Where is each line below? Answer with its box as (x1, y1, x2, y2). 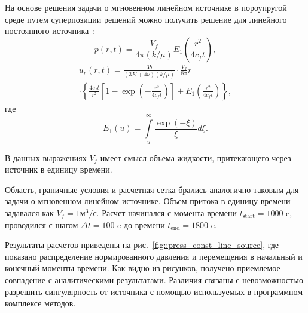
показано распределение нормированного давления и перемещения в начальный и (5, 250, 303, 262)
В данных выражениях (5, 151, 87, 164)
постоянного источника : (5, 24, 96, 37)
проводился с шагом (5, 218, 78, 231)
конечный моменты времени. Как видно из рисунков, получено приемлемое (5, 262, 280, 274)
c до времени (117, 218, 165, 231)
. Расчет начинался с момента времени (96, 207, 237, 219)
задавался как (5, 207, 54, 219)
